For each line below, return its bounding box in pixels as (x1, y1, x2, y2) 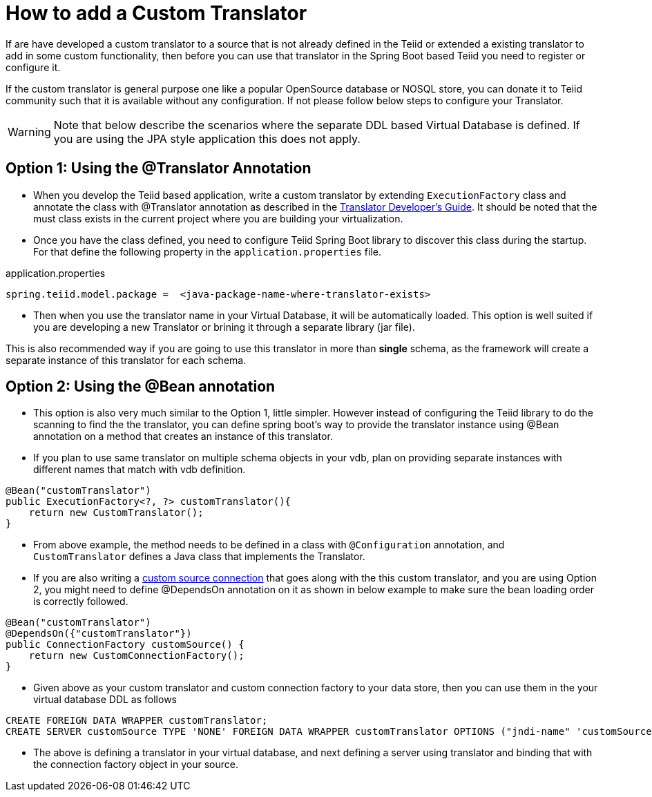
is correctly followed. (33, 595, 128, 608)
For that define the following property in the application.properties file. (33, 245, 381, 258)
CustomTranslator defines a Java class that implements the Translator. (33, 550, 365, 563)
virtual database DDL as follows (33, 693, 177, 706)
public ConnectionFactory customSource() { (6, 639, 245, 651)
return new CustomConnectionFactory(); (28, 650, 245, 662)
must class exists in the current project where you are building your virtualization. (33, 212, 403, 224)
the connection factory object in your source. (33, 758, 238, 771)
